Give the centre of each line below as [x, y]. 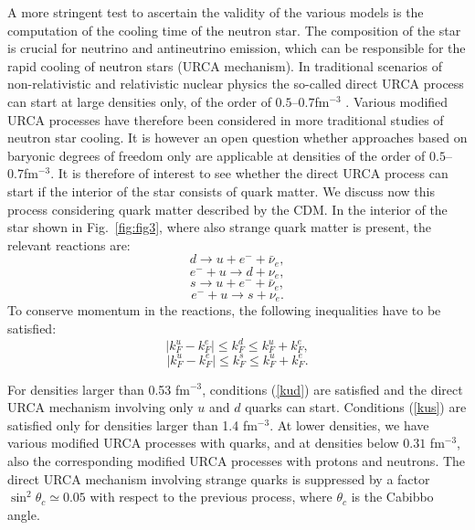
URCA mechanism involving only [100, 407]
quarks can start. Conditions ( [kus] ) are [356, 407]
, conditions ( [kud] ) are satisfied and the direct [332, 389]
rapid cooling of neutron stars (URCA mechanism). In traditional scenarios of [225, 65]
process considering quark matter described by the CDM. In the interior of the [227, 209]
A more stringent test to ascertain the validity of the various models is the [216, 12]
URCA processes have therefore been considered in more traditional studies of [226, 119]
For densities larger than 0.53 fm [99, 389]
